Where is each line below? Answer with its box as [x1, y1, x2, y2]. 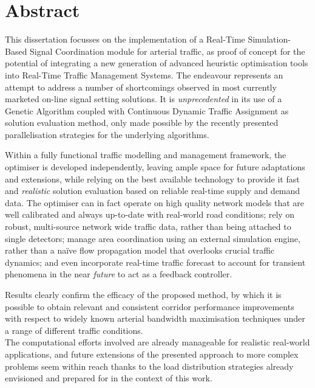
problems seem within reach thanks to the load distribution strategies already [5, 359, 294, 372]
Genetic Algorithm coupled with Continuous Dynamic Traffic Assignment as [5, 104, 289, 117]
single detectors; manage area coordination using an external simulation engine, [5, 232, 300, 244]
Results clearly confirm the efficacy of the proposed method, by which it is [5, 288, 282, 300]
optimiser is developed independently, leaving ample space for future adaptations [5, 161, 305, 173]
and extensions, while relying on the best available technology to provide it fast [5, 172, 300, 185]
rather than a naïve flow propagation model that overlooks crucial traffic [5, 244, 275, 257]
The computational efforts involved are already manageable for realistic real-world [5, 336, 310, 348]
